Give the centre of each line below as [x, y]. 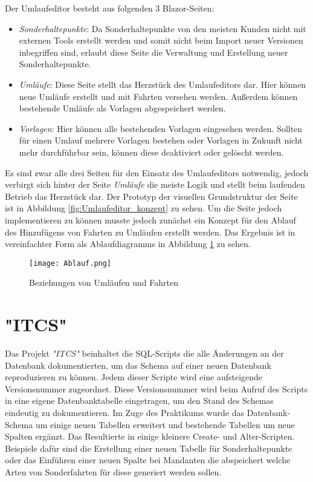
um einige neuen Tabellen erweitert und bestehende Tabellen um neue [165, 424]
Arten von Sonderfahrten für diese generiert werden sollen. [113, 472]
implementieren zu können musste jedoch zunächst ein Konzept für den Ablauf [150, 220]
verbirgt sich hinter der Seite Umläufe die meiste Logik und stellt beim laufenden [155, 184]
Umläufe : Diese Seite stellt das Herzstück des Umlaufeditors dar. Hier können [163, 84]
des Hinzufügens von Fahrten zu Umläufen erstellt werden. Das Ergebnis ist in [150, 232]
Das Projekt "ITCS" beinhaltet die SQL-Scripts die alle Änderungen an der [144, 353]
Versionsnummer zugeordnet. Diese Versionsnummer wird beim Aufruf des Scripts [156, 388]
